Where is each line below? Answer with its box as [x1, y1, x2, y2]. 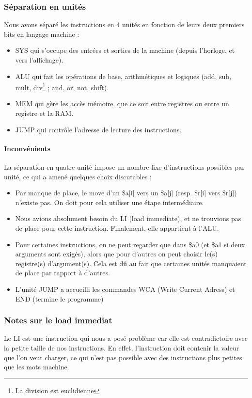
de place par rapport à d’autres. [15, 268, 110, 278]
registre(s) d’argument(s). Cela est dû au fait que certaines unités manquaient [15, 258, 247, 268]
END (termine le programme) [15, 293, 104, 303]
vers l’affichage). [15, 55, 63, 64]
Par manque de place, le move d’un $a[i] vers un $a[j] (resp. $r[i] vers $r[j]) [15, 188, 237, 198]
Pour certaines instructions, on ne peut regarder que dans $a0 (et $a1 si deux [15, 239, 245, 249]
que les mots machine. [4, 362, 69, 372]
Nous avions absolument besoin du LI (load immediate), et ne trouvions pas [15, 213, 241, 223]
